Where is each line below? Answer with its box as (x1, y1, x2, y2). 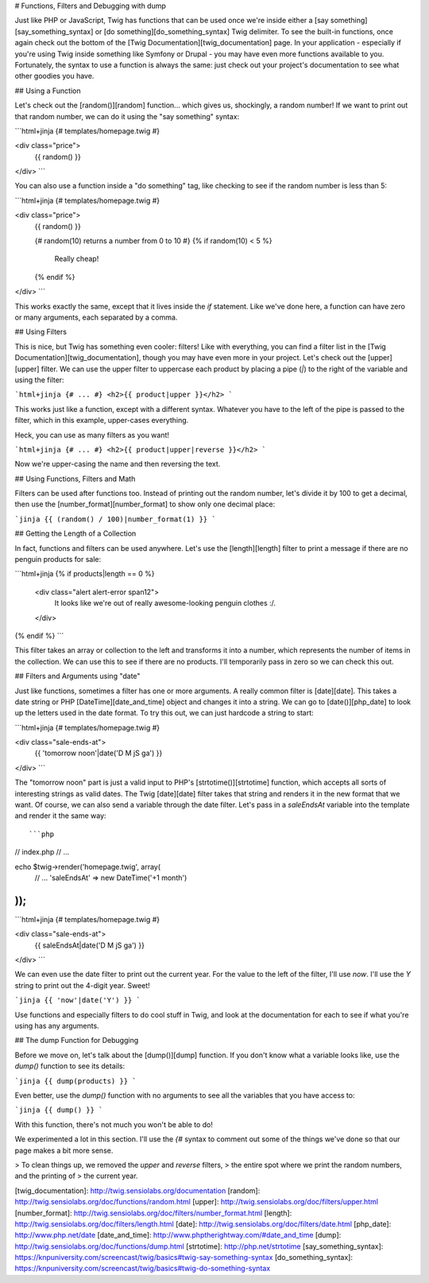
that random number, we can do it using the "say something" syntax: (14, 111, 240, 121)
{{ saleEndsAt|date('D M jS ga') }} (34, 940, 145, 950)
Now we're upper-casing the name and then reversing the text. (14, 459, 221, 469)
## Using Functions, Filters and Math (14, 474, 136, 483)
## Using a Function (14, 86, 81, 95)
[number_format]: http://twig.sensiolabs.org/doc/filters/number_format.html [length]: (14, 1208, 292, 1218)
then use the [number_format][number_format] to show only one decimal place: (14, 499, 276, 509)
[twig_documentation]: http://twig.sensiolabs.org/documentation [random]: (14, 1185, 261, 1196)
